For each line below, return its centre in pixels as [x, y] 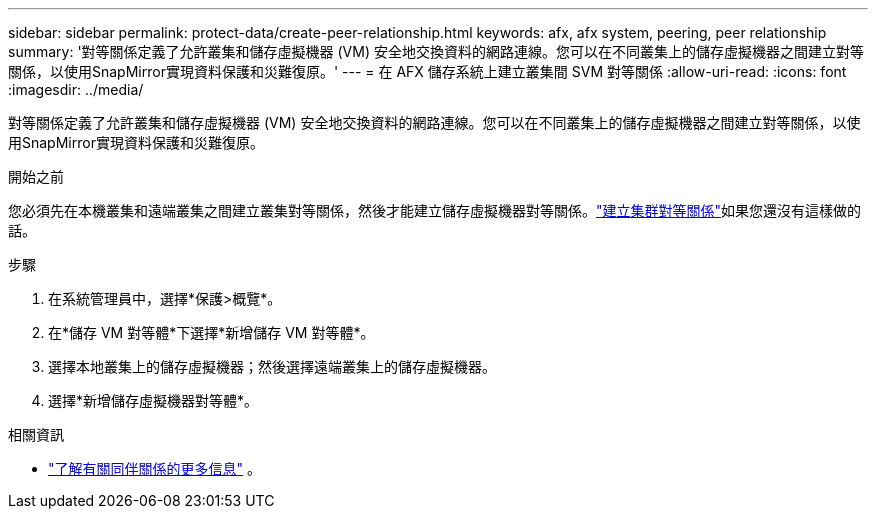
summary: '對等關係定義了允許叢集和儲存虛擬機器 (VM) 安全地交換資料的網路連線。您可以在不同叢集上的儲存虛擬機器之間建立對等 [436, 51]
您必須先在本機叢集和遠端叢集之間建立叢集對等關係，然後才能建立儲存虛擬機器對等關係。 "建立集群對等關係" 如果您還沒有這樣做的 [435, 210]
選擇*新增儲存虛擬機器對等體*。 [153, 400]
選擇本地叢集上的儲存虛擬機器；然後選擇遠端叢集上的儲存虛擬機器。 [272, 366]
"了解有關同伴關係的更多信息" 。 [154, 468]
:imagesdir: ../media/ [76, 89]
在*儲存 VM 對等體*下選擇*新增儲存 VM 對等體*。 [211, 332]
